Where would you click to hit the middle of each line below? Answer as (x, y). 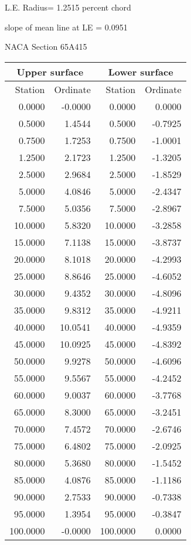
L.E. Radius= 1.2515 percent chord (68, 7)
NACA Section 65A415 (46, 47)
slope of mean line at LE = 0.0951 (66, 27)
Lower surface (141, 71)
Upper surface (50, 71)
